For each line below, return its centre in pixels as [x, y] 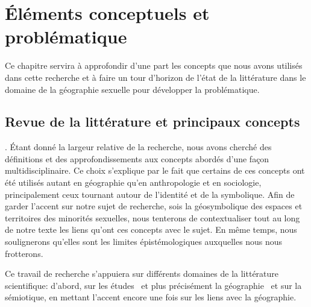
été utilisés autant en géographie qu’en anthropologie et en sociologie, [133, 182]
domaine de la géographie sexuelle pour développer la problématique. [132, 89]
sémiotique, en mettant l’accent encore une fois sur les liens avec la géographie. [151, 297]
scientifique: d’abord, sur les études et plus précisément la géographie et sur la [153, 285]
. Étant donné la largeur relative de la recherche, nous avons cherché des [138, 147]
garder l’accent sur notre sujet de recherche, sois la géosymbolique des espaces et [154, 206]
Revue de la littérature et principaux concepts [152, 122]
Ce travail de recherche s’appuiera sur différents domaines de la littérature [142, 274]
